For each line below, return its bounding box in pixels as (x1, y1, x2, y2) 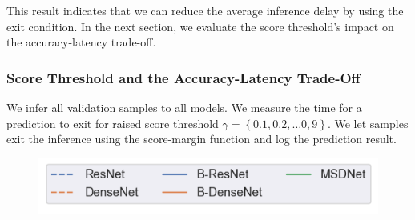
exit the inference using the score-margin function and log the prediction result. (6, 130, 397, 147)
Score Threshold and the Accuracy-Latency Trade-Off (6, 67, 361, 87)
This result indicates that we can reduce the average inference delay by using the (6, 2, 404, 18)
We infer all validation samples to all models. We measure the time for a (6, 99, 362, 115)
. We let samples (327, 114, 409, 131)
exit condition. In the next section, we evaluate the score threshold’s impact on (6, 18, 394, 34)
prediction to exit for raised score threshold (6, 114, 219, 131)
